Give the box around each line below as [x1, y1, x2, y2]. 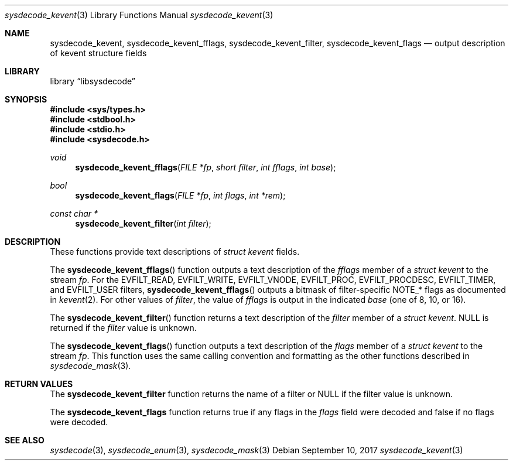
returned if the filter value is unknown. [50, 323, 197, 333]
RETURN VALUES [5, 379, 73, 389]
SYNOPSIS [5, 94, 47, 104]
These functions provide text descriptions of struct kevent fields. [50, 247, 300, 257]
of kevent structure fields [50, 48, 147, 58]
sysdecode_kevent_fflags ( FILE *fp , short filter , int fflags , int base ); [75, 162, 336, 172]
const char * [50, 208, 98, 218]
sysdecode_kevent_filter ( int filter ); [75, 218, 211, 228]
